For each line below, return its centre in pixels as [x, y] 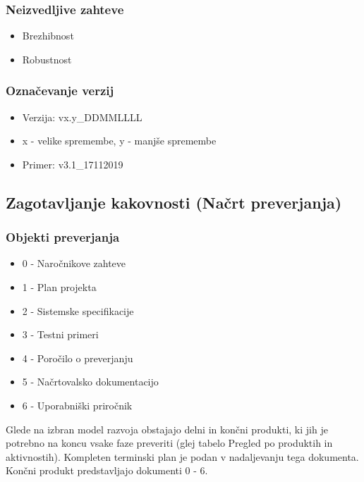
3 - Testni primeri [60, 334]
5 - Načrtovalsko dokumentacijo [90, 382]
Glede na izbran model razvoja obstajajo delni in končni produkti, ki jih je [167, 429]
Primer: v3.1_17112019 [73, 164]
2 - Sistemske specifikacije [78, 310]
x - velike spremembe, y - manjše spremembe [119, 141]
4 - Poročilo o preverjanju [78, 358]
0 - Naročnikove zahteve [74, 263]
